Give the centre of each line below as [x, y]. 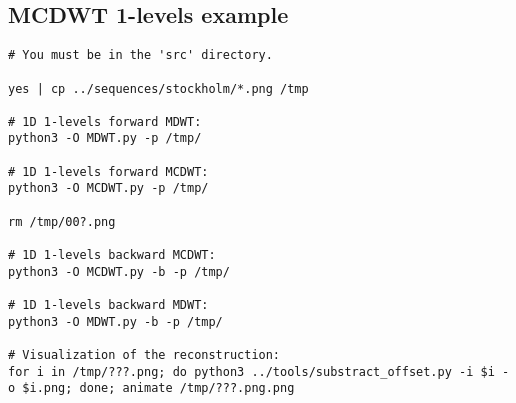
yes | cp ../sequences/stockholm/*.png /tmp [158, 88]
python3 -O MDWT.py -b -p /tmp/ [115, 321]
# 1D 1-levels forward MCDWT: [108, 171]
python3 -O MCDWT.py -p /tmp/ [108, 188]
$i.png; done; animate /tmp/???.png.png [158, 388]
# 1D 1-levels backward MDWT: [108, 305]
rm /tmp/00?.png [62, 221]
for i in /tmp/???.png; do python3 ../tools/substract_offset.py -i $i [251, 371]
